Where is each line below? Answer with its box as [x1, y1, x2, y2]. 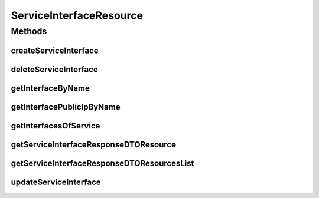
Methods [11, 26, 47, 37]
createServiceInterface [11, 45, 99, 55]
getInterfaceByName [11, 83, 90, 93]
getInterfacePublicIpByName [11, 102, 121, 112]
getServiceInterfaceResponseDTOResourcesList [11, 158, 194, 168]
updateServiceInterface [11, 177, 101, 187]
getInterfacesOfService [11, 121, 100, 131]
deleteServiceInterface [11, 64, 99, 74]
